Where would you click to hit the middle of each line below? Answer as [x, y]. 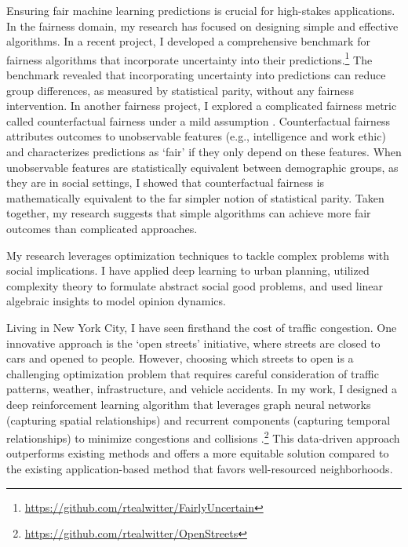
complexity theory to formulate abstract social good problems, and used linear [195, 285]
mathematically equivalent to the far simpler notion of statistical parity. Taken [195, 197]
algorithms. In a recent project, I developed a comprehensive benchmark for [188, 41]
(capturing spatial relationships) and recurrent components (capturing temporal [199, 419]
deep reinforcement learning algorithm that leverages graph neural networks [189, 404]
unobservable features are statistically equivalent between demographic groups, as [202, 167]
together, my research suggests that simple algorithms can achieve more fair [189, 213]
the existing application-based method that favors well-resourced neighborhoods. [200, 468]
